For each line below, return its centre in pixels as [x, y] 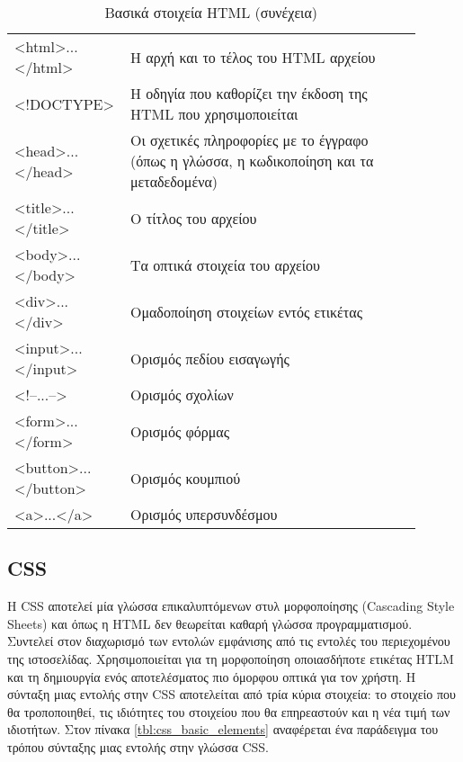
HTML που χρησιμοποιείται [214, 114]
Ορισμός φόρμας [180, 431]
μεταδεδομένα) [174, 181]
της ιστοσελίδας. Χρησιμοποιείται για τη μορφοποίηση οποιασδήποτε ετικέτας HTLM [231, 658]
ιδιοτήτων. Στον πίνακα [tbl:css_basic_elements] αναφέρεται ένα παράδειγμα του [223, 729]
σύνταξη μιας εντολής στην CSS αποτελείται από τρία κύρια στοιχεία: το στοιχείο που [232, 694]
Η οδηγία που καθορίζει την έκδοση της [249, 93]
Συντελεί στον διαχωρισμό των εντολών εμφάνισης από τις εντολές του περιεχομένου [229, 641]
